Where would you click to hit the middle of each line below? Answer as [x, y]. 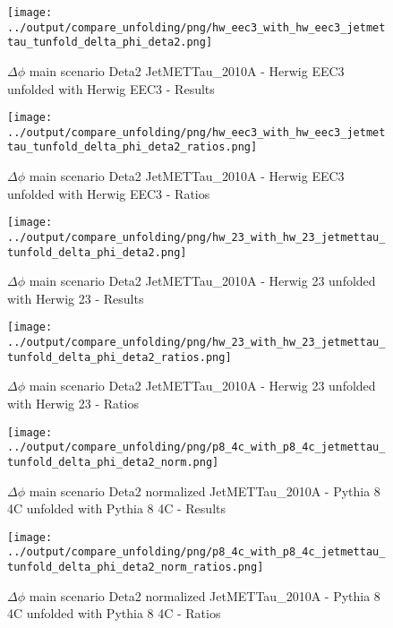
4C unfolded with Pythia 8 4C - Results [116, 508]
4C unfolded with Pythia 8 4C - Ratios [114, 613]
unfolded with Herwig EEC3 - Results [111, 88]
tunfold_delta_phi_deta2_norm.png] [113, 462]
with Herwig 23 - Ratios [73, 404]
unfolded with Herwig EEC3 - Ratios [109, 193]
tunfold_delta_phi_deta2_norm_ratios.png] [136, 568]
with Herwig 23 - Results [76, 298]
